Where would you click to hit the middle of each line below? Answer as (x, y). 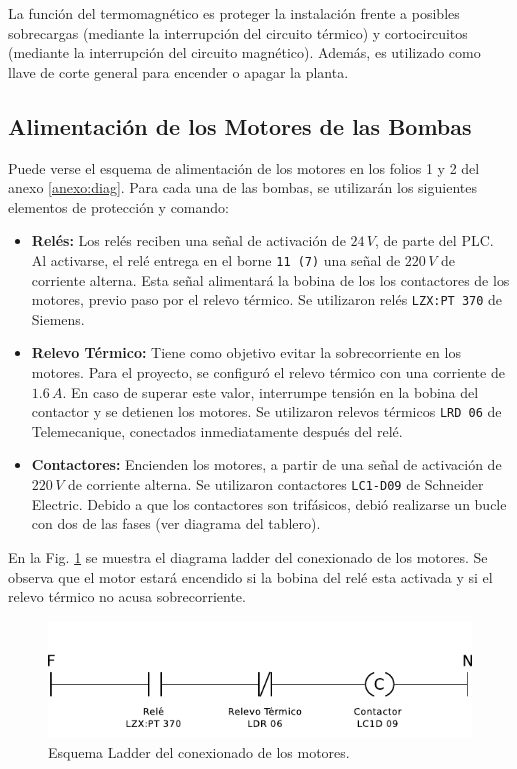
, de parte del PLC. (434, 240)
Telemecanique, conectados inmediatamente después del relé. (217, 430)
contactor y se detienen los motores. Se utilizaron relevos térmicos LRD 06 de (266, 411)
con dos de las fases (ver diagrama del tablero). (176, 523)
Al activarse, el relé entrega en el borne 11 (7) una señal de (216, 259)
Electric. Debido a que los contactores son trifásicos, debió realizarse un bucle (269, 503)
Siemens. (58, 318)
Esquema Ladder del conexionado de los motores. (199, 751)
